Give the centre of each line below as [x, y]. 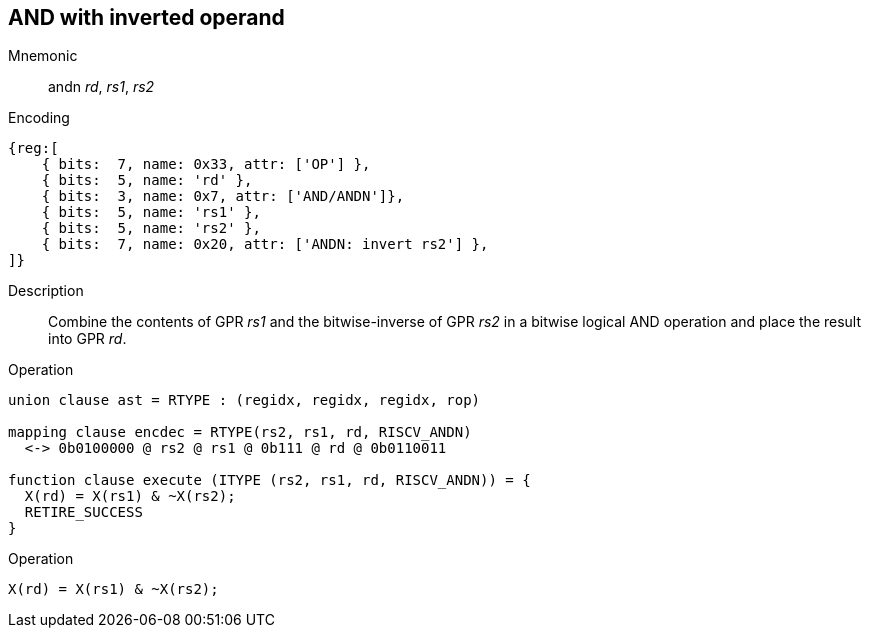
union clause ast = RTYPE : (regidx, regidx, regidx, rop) [244, 400]
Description [46, 291]
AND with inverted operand [146, 17]
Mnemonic [43, 56]
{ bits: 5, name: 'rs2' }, [151, 228]
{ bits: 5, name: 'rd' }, [147, 180]
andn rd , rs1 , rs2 [101, 87]
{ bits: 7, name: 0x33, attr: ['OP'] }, [206, 164]
